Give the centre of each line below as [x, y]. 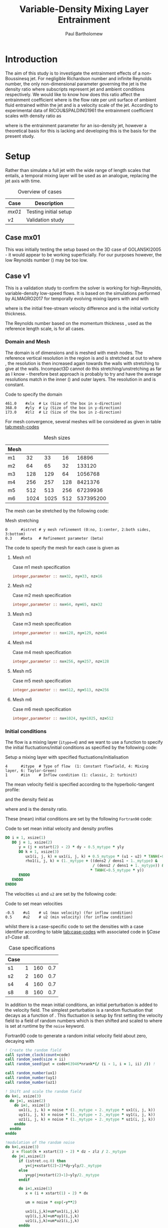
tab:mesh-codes [22, 427]
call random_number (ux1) [31, 1073]
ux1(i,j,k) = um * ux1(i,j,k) [52, 1211]
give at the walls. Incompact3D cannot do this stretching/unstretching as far [83, 369]
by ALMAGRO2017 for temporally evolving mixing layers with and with [77, 298]
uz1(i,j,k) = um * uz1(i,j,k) [52, 1220]
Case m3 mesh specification [42, 624]
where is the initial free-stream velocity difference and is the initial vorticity [82, 309]
